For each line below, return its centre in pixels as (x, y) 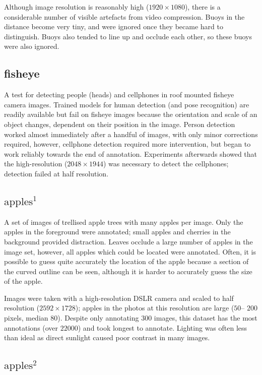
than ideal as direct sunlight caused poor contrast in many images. (107, 337)
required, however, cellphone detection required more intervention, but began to (127, 144)
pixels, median (26, 318)
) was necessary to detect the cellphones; (166, 164)
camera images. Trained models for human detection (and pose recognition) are (127, 104)
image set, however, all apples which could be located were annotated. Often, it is (130, 251)
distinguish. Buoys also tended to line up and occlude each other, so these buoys (128, 36)
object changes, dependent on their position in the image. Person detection (120, 124)
